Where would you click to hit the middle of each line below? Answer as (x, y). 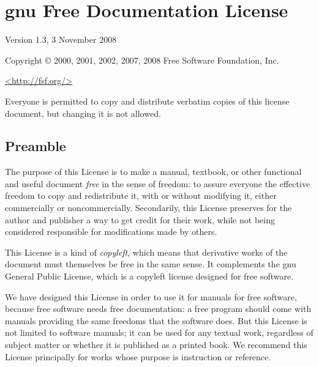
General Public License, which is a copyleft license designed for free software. (149, 276)
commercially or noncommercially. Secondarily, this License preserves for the (148, 208)
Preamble (36, 146)
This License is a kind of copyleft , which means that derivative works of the (146, 252)
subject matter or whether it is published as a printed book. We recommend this (156, 345)
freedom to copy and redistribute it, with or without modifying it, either (141, 195)
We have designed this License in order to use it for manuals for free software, (151, 296)
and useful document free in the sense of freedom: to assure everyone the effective (158, 183)
